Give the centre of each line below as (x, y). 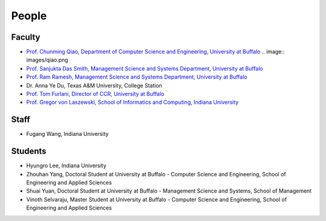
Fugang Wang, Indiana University (67, 134)
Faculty (26, 37)
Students (29, 151)
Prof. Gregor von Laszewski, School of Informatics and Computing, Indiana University (132, 102)
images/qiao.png (47, 60)
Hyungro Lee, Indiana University (66, 165)
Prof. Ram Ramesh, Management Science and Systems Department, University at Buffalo (137, 77)
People (29, 16)
